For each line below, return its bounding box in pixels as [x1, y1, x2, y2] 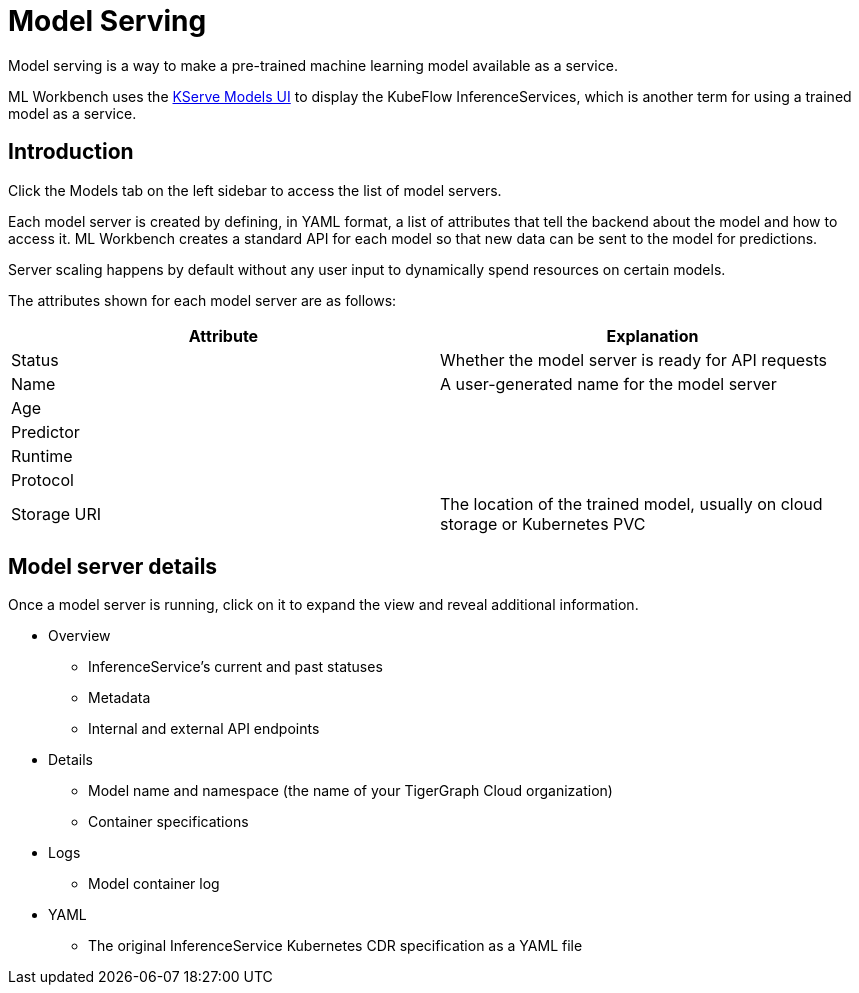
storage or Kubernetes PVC [440, 513, 646, 534]
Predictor [11, 421, 80, 442]
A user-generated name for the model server [440, 373, 777, 394]
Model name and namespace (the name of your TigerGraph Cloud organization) [88, 782, 613, 800]
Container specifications [88, 813, 249, 831]
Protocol [11, 469, 74, 490]
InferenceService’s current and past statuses [88, 658, 383, 676]
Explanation [606, 325, 699, 346]
